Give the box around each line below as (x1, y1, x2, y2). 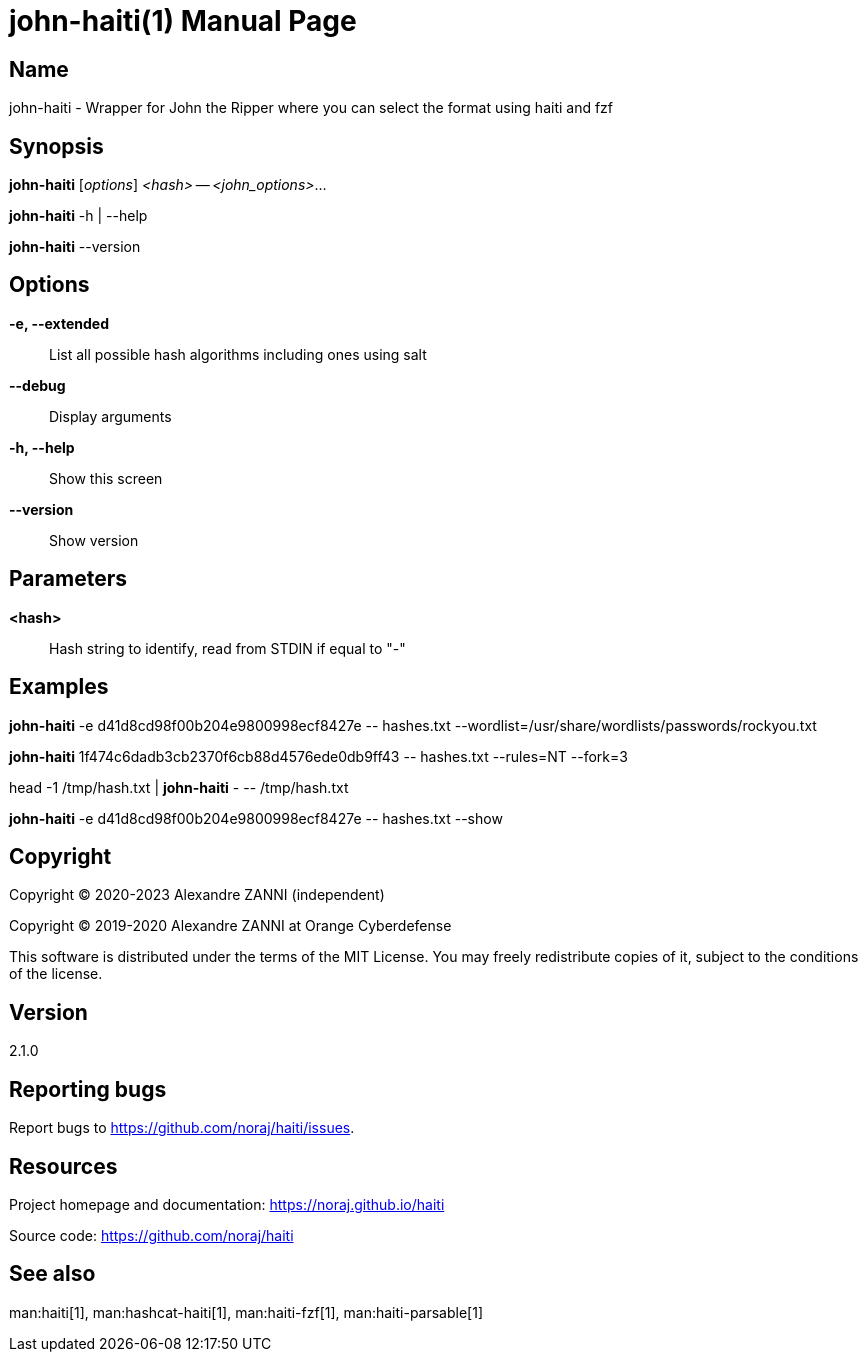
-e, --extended (9, 314, 109, 332)
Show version (49, 531, 139, 549)
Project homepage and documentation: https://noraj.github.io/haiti (9, 1195, 445, 1213)
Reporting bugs (9, 1076, 167, 1102)
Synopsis (9, 133, 104, 159)
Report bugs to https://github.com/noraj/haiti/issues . (9, 1119, 355, 1137)
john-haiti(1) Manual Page (9, 4, 357, 38)
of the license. (9, 965, 103, 983)
